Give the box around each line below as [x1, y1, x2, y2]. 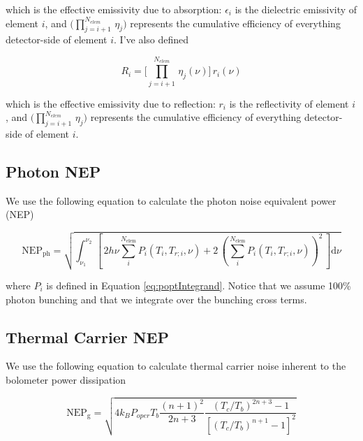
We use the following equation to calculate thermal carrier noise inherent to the [6, 359, 346, 373]
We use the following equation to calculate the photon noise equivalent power [6, 193, 336, 208]
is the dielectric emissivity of [235, 2, 357, 16]
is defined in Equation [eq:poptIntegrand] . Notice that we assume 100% [46, 278, 351, 293]
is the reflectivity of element [229, 96, 349, 110]
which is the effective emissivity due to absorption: [6, 2, 222, 16]
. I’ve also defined [114, 32, 189, 47]
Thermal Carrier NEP [6, 326, 169, 347]
